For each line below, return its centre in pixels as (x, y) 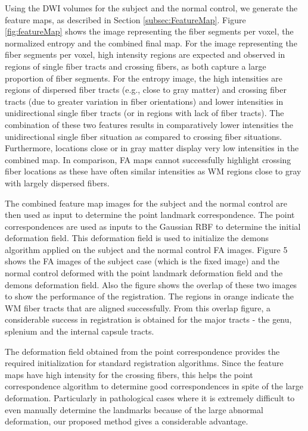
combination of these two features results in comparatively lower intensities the (149, 124)
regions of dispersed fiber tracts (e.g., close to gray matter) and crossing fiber (146, 90)
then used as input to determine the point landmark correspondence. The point (150, 215)
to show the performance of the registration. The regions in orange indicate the (150, 296)
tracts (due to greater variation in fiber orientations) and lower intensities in (144, 101)
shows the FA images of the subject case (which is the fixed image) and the (142, 261)
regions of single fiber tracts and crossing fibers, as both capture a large (136, 66)
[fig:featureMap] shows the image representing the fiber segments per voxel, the (149, 31)
